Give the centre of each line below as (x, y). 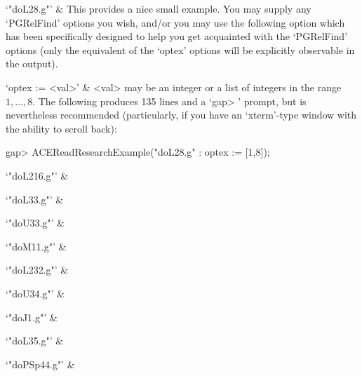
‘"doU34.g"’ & (35, 293)
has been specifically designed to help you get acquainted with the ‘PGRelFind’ (177, 36)
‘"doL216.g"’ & (37, 175)
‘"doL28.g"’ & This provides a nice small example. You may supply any (159, 8)
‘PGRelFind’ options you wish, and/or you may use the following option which (175, 22)
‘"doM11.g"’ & (36, 246)
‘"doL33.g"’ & (35, 199)
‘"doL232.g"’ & (37, 270)
